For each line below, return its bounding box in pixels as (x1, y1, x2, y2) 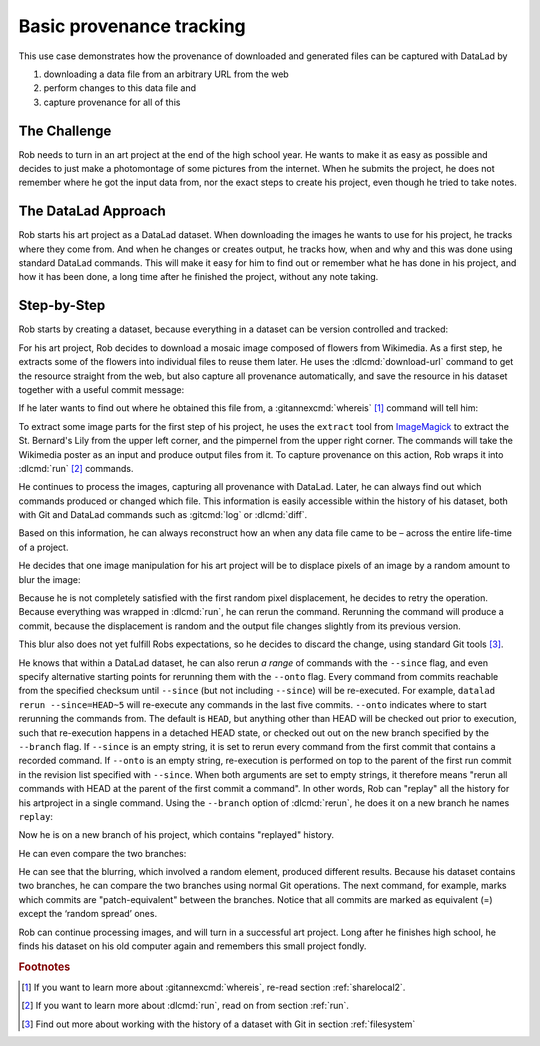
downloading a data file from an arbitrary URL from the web (43, 68, 289, 80)
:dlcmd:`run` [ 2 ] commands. (18, 462, 134, 474)
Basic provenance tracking (18, 15, 247, 37)
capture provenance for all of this (43, 96, 181, 108)
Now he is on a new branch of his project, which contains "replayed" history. (18, 829, 335, 841)
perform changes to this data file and (43, 82, 197, 94)
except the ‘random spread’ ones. (18, 908, 158, 920)
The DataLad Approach (18, 203, 167, 220)
